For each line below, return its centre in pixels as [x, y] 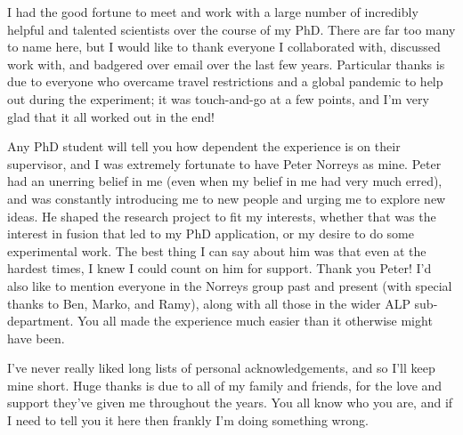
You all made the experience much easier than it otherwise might [255, 321]
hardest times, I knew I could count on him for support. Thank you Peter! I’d [219, 268]
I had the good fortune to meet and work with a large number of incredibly [213, 12]
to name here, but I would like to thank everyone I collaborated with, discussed [224, 47]
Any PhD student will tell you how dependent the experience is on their [204, 146]
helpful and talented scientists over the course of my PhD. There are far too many [231, 29]
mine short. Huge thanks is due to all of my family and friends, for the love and [225, 385]
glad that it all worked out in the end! [111, 116]
